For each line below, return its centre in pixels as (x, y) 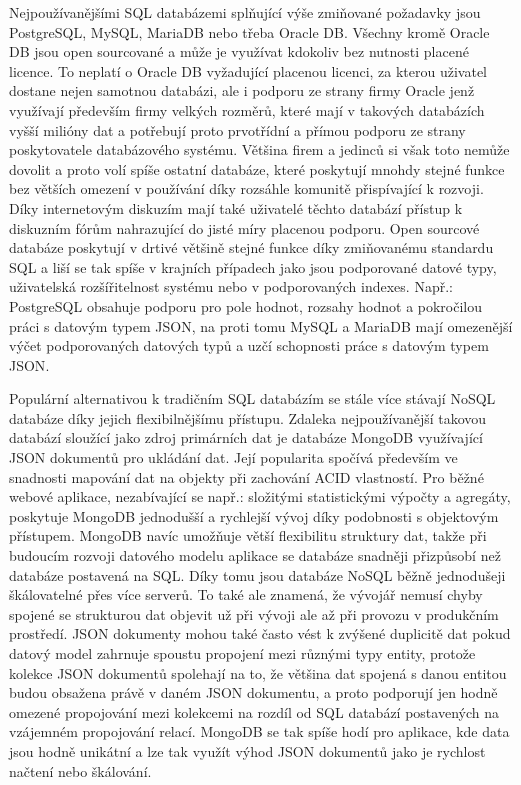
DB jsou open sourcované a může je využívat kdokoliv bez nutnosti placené (239, 51)
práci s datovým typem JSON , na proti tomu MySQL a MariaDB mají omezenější (261, 325)
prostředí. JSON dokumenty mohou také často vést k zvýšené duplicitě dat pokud (260, 633)
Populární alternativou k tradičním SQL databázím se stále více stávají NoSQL (252, 398)
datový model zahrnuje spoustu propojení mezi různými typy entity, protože (242, 653)
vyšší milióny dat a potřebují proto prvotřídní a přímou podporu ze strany (237, 129)
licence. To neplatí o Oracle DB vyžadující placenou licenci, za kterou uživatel (248, 70)
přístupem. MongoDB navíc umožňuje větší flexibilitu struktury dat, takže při (248, 535)
